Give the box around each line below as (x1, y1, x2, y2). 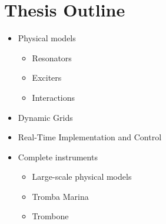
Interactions (32, 91, 75, 103)
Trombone (32, 210, 69, 222)
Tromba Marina (32, 190, 89, 202)
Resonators (32, 51, 72, 64)
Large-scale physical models (32, 170, 132, 183)
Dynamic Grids (18, 111, 73, 123)
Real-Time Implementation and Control (18, 131, 162, 143)
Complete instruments (18, 150, 98, 163)
